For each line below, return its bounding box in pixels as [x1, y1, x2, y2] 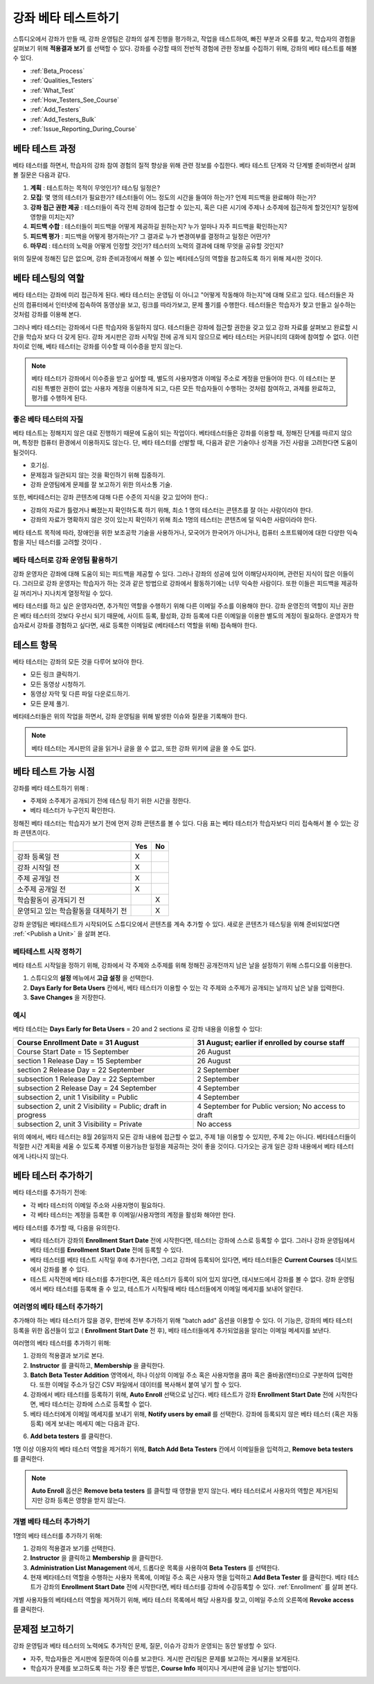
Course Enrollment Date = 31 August [17, 1037, 139, 1047]
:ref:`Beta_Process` [30, 67, 85, 75]
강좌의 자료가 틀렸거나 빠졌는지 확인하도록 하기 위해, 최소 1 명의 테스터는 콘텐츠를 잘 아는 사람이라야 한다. [30, 506, 313, 514]
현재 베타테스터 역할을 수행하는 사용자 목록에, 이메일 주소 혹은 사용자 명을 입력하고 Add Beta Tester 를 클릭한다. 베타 [30, 1573, 346, 1581]
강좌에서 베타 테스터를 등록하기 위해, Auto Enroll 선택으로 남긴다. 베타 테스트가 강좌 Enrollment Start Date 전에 [30, 1390, 334, 1398]
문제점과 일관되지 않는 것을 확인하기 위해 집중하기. [30, 471, 166, 479]
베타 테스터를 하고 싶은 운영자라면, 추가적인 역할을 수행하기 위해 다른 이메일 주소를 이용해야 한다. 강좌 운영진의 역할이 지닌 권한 [12, 602, 355, 610]
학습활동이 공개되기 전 [17, 895, 85, 904]
